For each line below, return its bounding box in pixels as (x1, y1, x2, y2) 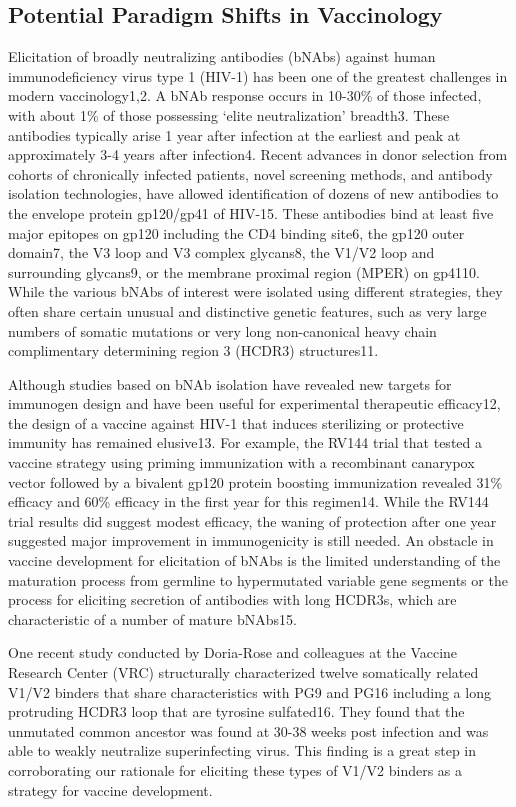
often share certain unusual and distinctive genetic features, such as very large (8, 300, 487, 321)
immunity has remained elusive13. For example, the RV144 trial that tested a (8, 432, 482, 453)
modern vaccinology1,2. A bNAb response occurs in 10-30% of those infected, (8, 85, 482, 106)
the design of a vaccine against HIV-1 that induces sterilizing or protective (8, 412, 464, 433)
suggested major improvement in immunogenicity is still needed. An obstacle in (8, 530, 494, 551)
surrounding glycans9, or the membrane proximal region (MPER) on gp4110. (8, 261, 480, 282)
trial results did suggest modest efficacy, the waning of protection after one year (8, 510, 497, 531)
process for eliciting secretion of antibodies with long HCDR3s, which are (8, 589, 457, 610)
